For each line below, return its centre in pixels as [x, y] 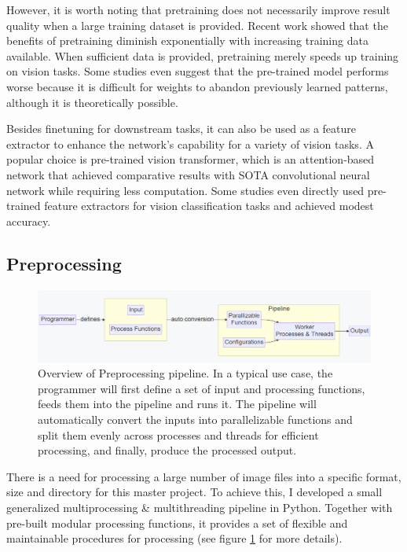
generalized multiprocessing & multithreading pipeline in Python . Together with [200, 508]
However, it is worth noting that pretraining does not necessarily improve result [198, 9]
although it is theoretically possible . [92, 102]
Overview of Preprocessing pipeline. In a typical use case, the [185, 373]
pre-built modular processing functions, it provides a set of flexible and [177, 523]
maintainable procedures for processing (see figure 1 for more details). [174, 538]
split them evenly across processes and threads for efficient [178, 434]
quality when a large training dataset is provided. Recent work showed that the [197, 25]
